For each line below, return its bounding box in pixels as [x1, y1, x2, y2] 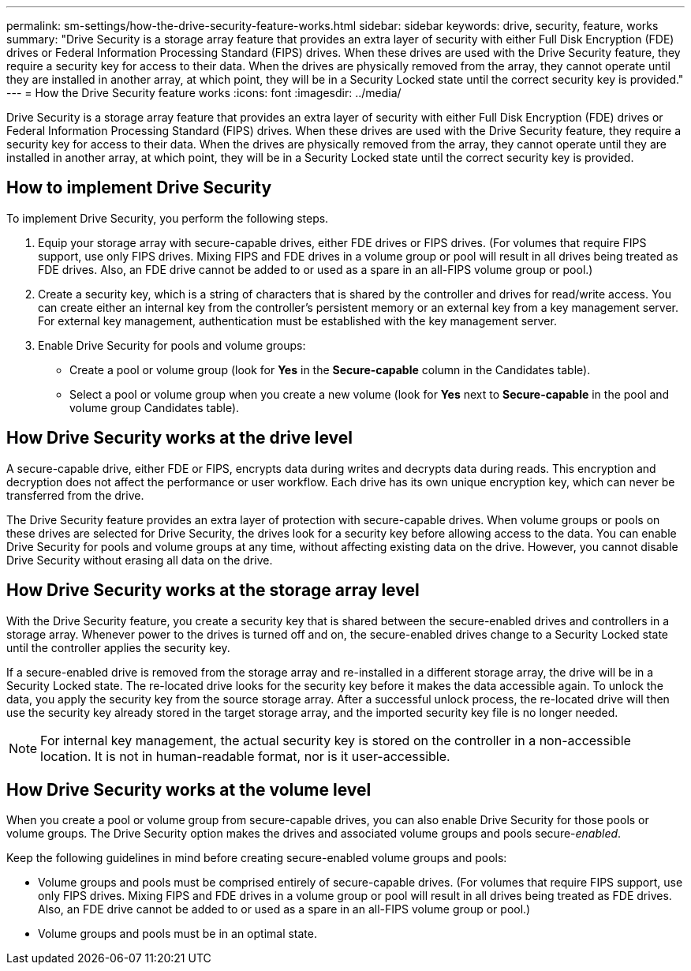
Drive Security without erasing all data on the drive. [6, 553, 273, 567]
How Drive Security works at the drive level [6, 428, 353, 448]
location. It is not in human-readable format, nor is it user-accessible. [40, 748, 450, 764]
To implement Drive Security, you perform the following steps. [6, 211, 329, 225]
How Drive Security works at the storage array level [6, 580, 420, 601]
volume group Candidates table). [69, 400, 240, 414]
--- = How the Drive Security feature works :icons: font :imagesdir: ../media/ [6, 86, 402, 99]
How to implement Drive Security [6, 178, 272, 198]
